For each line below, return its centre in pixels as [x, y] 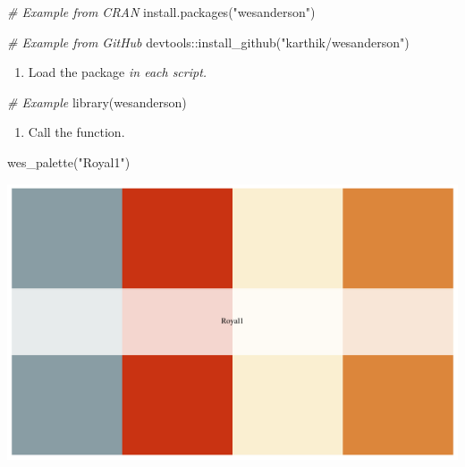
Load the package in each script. [118, 72]
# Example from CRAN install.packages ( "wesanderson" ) [161, 12]
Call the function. [76, 132]
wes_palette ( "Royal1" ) [69, 161]
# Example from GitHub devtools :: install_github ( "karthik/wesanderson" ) [208, 42]
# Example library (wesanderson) [97, 102]
